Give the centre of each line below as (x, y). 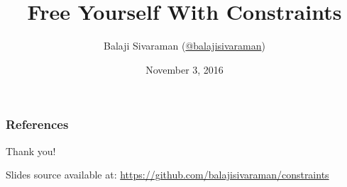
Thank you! (31, 151)
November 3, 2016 (184, 69)
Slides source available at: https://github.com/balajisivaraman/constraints (167, 175)
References (37, 124)
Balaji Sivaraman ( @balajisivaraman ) (184, 46)
